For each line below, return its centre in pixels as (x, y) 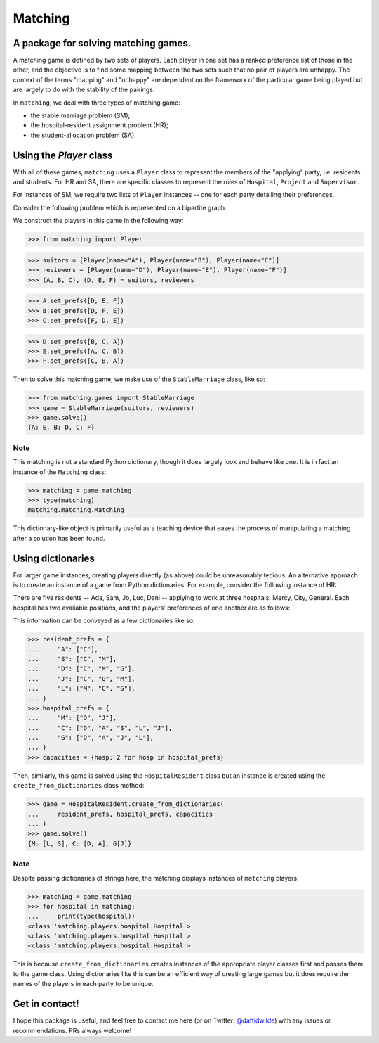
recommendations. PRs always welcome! (72, 1030)
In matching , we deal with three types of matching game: (97, 103)
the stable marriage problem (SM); (80, 115)
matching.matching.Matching (76, 510)
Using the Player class (63, 155)
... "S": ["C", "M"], (72, 659)
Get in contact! (46, 1004)
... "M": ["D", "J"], (72, 718)
